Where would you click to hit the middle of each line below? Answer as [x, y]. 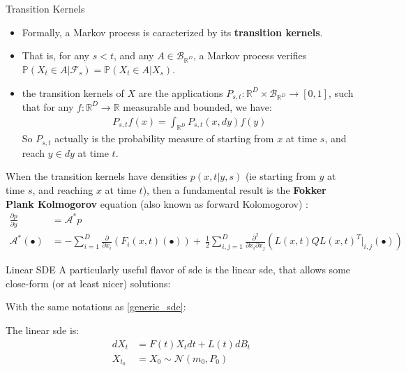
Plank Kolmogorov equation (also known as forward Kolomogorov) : [157, 203]
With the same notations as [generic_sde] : [96, 306]
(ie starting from [280, 176]
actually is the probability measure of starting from [164, 138]
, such [341, 92]
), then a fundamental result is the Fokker [234, 190]
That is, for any [55, 55]
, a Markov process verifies [250, 55]
